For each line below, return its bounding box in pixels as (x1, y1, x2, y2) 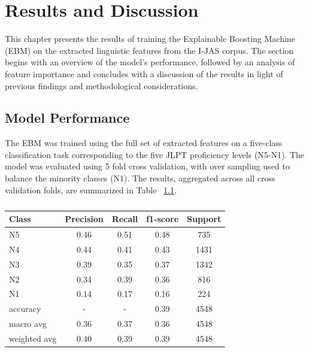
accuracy (9, 302, 41, 315)
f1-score (146, 213, 179, 225)
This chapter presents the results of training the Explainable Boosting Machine (5, 32, 295, 45)
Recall (111, 213, 138, 225)
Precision (65, 213, 104, 225)
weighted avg (9, 332, 57, 345)
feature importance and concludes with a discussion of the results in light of (5, 67, 283, 80)
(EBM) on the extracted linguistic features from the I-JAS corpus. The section (5, 44, 294, 56)
